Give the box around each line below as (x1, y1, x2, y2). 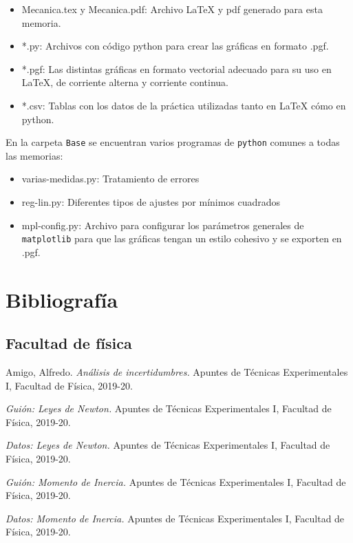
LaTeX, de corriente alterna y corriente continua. (21, 75, 229, 89)
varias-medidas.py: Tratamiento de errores (21, 171, 200, 186)
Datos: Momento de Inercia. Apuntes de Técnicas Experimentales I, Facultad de (6, 511, 345, 525)
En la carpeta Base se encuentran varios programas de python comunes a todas (6, 135, 340, 149)
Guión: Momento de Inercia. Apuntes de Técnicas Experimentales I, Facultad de (6, 474, 346, 489)
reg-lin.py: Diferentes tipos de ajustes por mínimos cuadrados (21, 195, 281, 209)
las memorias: (6, 148, 63, 162)
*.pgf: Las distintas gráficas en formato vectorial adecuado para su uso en (21, 61, 332, 76)
